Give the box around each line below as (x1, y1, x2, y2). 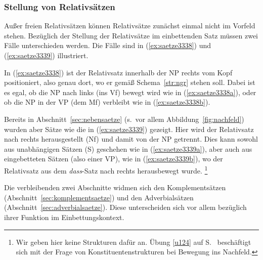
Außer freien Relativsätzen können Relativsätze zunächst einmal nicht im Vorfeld (4, 20, 255, 31)
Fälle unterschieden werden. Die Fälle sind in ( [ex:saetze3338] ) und (4, 40, 211, 51)
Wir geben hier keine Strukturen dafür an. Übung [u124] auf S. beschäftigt (16, 236, 251, 247)
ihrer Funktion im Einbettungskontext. (4, 211, 124, 222)
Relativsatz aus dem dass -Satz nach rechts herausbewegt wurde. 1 (4, 163, 208, 176)
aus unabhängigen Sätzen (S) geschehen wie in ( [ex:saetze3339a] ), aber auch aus (4, 143, 252, 154)
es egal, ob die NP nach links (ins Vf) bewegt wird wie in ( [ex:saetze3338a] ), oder (4, 86, 256, 97)
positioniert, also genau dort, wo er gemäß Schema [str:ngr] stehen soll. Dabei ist (4, 77, 255, 88)
